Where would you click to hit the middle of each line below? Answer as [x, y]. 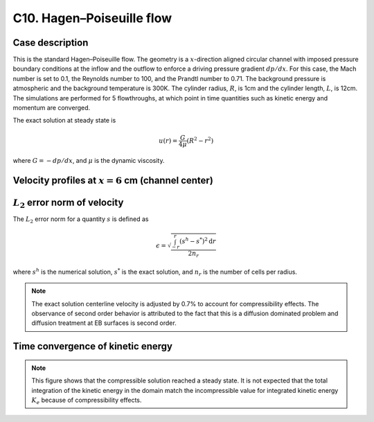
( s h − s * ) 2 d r [197, 241]
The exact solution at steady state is [64, 121]
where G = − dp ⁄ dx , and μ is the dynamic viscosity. [89, 161]
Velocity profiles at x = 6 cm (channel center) [113, 181]
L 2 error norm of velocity [68, 204]
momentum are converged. [52, 108]
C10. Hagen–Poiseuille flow [92, 18]
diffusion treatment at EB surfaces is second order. [104, 323]
